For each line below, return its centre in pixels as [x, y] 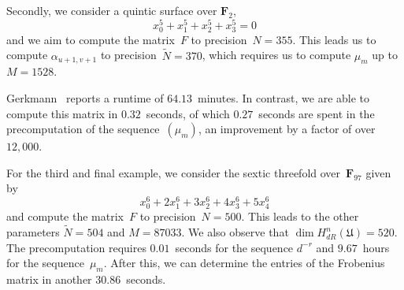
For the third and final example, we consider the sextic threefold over [174, 172]
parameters [33, 232]
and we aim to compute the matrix [91, 39]
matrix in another [49, 279]
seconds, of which [188, 113]
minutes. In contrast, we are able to [284, 98]
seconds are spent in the [317, 113]
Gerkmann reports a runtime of [85, 98]
